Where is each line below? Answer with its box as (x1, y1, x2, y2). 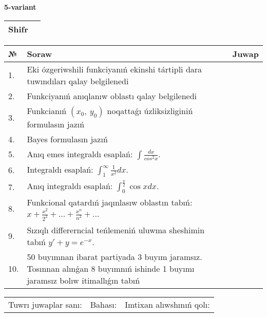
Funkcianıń (27, 104, 67, 117)
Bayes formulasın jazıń (27, 133, 108, 145)
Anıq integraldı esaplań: (27, 179, 113, 192)
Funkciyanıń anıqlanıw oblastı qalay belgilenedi (27, 89, 197, 102)
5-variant (4, 2, 36, 12)
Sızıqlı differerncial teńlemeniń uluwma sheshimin (27, 223, 205, 236)
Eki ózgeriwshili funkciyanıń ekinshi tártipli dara (27, 63, 202, 75)
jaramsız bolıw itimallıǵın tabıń (27, 274, 140, 286)
